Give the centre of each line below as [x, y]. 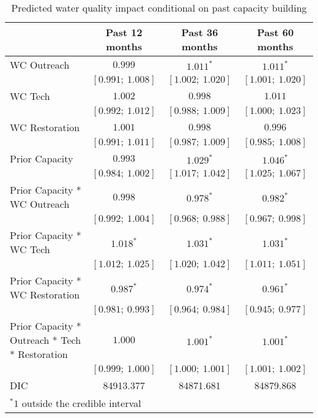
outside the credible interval [81, 403]
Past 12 [124, 32]
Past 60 [275, 32]
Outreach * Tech [46, 340]
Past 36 [200, 32]
